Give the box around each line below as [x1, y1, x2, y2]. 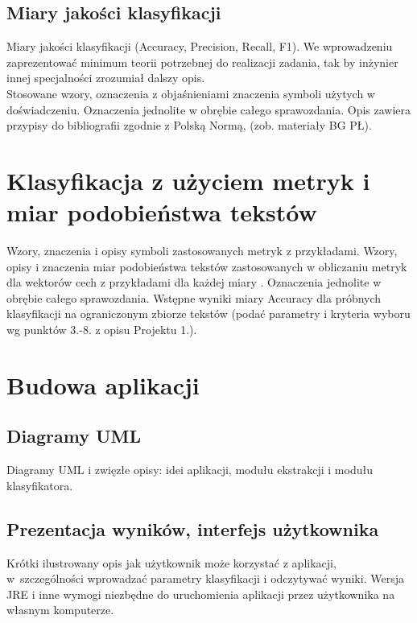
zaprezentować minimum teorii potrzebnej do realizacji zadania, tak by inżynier [6, 53, 398, 70]
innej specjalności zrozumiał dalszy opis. [6, 69, 205, 86]
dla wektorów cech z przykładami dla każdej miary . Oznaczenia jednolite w [6, 274, 382, 291]
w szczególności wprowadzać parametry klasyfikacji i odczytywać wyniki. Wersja [6, 570, 404, 587]
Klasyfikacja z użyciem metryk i [6, 163, 370, 196]
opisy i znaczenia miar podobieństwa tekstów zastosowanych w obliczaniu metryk [6, 258, 407, 274]
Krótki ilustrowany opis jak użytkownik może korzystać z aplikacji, [6, 554, 336, 571]
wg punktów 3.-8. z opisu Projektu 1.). [6, 321, 197, 338]
